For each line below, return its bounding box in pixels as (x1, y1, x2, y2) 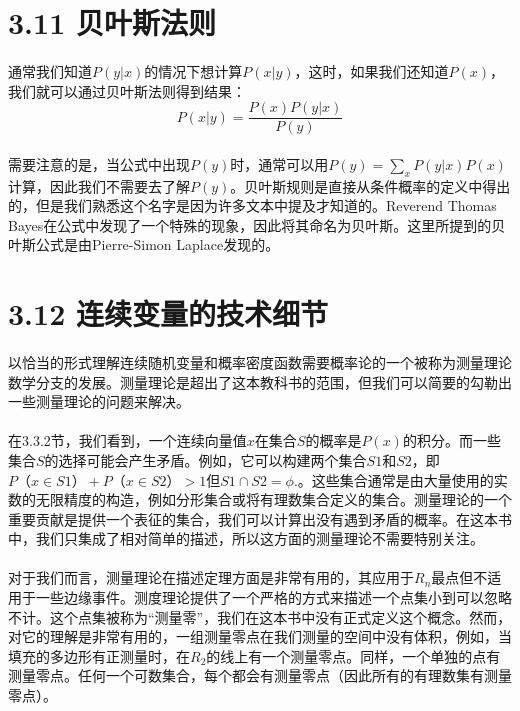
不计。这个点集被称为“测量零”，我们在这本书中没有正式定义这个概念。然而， (8, 606, 512, 627)
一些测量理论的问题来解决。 (8, 391, 190, 412)
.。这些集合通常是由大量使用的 (293, 469, 494, 490)
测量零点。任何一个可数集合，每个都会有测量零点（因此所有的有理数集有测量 (8, 665, 512, 686)
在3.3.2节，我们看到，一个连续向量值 (8, 430, 247, 451)
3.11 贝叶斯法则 (8, 2, 216, 43)
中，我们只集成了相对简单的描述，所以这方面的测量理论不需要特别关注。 (8, 528, 484, 549)
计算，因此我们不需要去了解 (8, 175, 190, 196)
